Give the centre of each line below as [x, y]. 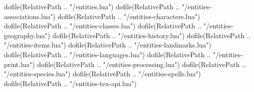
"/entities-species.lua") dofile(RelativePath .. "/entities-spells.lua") [103, 74]
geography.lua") [27, 35]
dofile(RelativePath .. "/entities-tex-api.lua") [70, 83]
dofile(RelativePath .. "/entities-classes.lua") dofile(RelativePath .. [103, 26]
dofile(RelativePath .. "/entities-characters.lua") [129, 16]
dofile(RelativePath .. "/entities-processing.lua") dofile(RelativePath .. [141, 64]
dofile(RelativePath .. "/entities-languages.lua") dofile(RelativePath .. [107, 54]
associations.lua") [30, 16]
